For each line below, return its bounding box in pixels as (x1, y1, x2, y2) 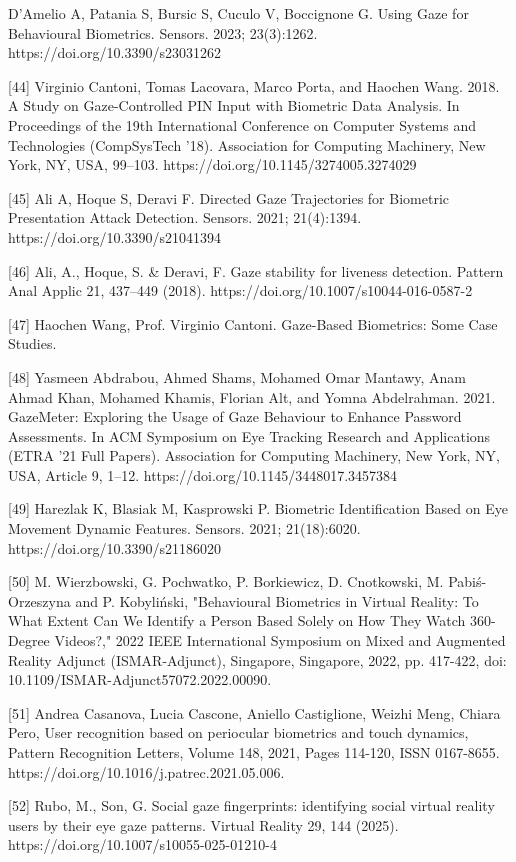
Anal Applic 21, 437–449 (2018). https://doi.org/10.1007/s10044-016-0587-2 (8, 280, 473, 301)
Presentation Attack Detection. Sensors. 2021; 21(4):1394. (8, 207, 362, 228)
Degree (8, 630, 50, 651)
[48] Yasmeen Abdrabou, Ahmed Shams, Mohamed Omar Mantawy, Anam (8, 366, 466, 387)
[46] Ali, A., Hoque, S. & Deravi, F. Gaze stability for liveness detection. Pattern (8, 260, 504, 281)
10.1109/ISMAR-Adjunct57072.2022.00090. (8, 669, 272, 690)
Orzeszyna (8, 590, 71, 611)
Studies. (8, 333, 57, 354)
